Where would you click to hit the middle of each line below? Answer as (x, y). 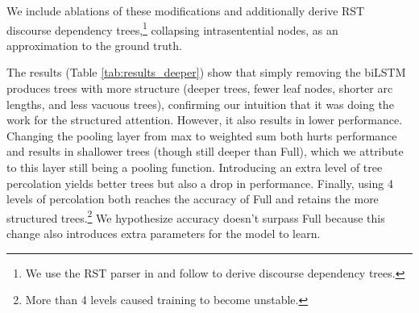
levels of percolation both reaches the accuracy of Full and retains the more (193, 199)
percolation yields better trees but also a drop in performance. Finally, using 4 (200, 183)
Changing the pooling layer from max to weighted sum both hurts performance (202, 135)
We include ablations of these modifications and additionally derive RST (186, 10)
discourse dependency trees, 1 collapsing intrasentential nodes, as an (172, 28)
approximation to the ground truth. (94, 45)
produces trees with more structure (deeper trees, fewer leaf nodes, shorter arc (200, 88)
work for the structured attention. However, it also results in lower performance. (205, 120)
